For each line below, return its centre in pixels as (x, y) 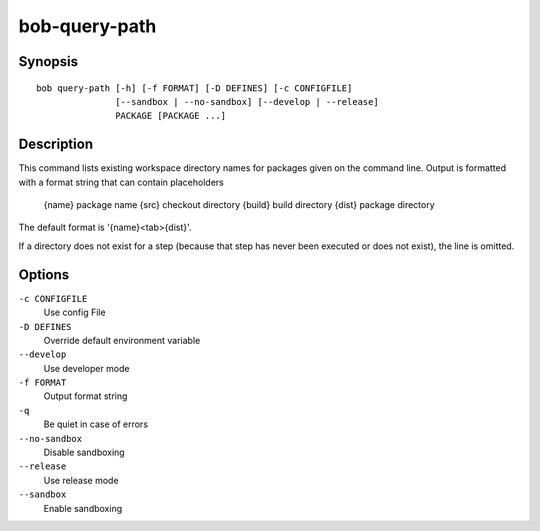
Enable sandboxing (83, 508)
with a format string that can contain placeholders (121, 182)
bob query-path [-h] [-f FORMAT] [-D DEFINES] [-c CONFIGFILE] (194, 88)
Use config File (74, 312)
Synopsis (48, 61)
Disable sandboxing (84, 452)
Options (44, 274)
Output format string (85, 396)
